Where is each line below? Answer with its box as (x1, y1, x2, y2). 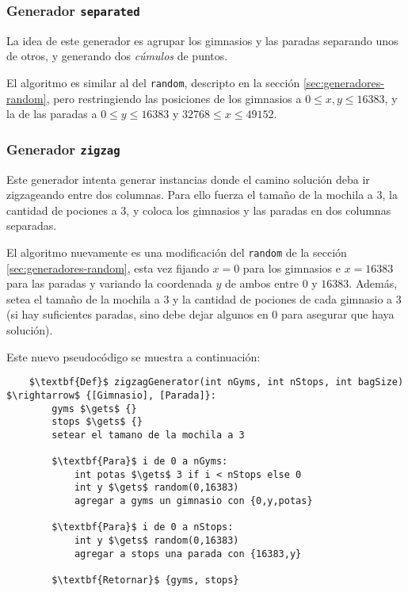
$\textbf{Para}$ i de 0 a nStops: (51, 521, 234, 533)
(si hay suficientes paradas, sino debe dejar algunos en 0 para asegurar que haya (6, 306, 395, 323)
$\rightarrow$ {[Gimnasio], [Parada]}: (6, 389, 216, 401)
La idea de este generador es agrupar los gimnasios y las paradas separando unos (6, 32, 398, 48)
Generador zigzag (6, 139, 120, 159)
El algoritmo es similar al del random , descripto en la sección (6, 74, 300, 90)
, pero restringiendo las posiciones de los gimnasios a (46, 90, 302, 106)
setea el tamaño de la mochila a (6, 290, 160, 307)
